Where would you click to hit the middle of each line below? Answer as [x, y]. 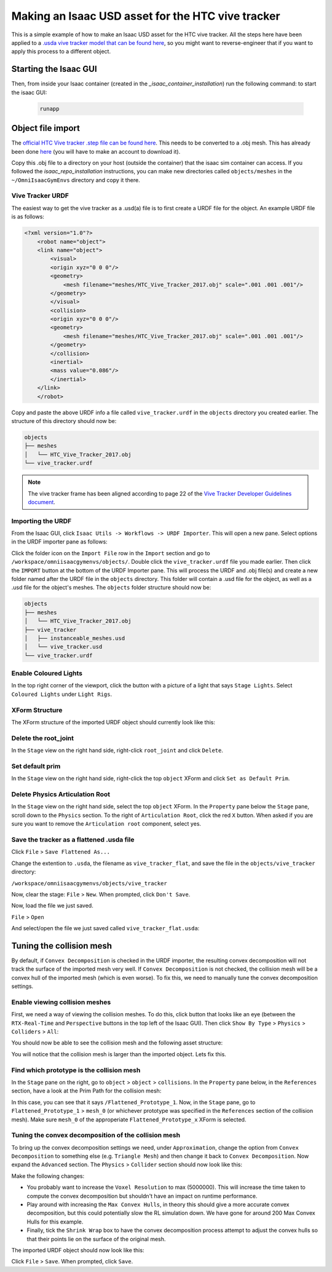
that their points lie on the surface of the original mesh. [96, 1239]
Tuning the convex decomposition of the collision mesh [96, 1136]
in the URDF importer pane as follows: [59, 542]
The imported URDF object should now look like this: [78, 1250]
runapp [49, 109]
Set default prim [36, 766]
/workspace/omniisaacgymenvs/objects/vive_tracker [89, 883]
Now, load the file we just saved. [52, 906]
